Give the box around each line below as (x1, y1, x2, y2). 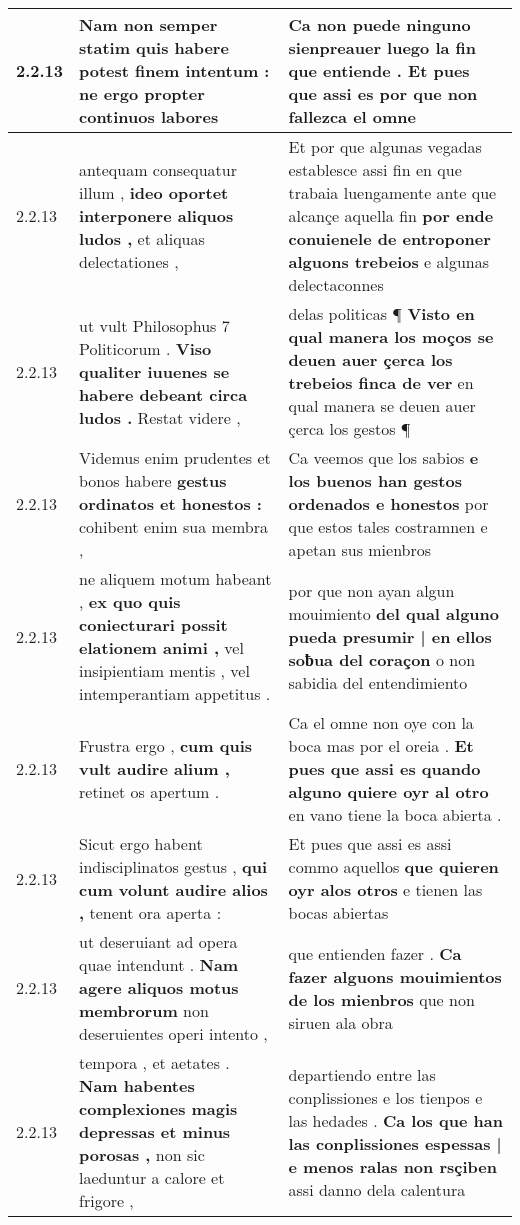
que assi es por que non (288, 82, 478, 105)
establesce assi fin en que (288, 158, 462, 181)
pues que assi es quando (288, 757, 481, 780)
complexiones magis (79, 1097, 238, 1120)
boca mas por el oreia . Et (288, 734, 474, 757)
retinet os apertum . (79, 780, 220, 803)
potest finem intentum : (79, 59, 270, 82)
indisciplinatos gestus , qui (79, 855, 268, 878)
